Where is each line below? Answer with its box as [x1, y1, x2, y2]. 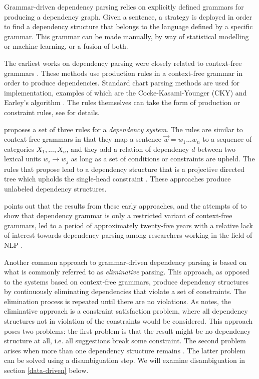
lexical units [4, 153, 41, 164]
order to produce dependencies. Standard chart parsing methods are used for [4, 77, 240, 88]
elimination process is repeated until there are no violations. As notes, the [4, 296, 231, 306]
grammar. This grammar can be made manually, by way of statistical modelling [4, 31, 249, 41]
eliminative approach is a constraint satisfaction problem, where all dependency [4, 306, 248, 316]
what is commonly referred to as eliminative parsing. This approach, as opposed [4, 266, 249, 277]
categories [4, 143, 34, 154]
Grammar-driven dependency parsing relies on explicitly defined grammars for [4, 2, 244, 12]
